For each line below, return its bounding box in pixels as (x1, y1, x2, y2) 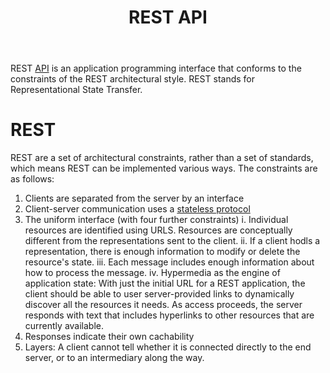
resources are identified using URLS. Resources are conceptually (24, 224, 293, 236)
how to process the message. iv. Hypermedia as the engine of (24, 267, 281, 279)
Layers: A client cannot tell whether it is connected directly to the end (24, 341, 312, 353)
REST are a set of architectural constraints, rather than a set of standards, (10, 152, 314, 164)
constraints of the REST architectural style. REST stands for (10, 73, 255, 85)
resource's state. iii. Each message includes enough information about (24, 256, 315, 268)
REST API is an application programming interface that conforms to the (10, 62, 302, 75)
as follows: (10, 173, 55, 185)
